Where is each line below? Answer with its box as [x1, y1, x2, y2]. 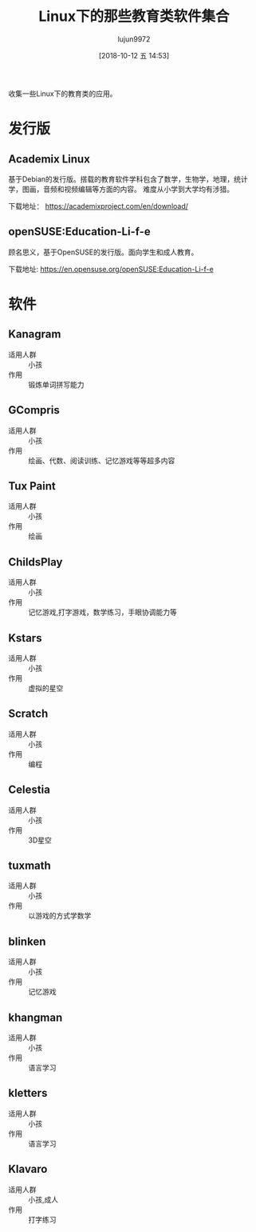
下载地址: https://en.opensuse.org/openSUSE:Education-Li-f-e [8, 264, 214, 274]
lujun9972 [117, 34, 151, 44]
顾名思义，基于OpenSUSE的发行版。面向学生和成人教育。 [8, 247, 199, 257]
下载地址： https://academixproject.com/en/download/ [8, 201, 189, 210]
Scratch [8, 707, 49, 721]
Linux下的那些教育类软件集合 [38, 7, 230, 26]
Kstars [8, 631, 42, 645]
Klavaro [8, 1162, 48, 1176]
